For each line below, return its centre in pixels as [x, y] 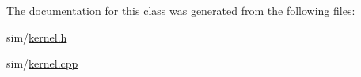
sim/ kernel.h [37, 37]
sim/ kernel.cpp [42, 63]
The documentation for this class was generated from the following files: [181, 10]
